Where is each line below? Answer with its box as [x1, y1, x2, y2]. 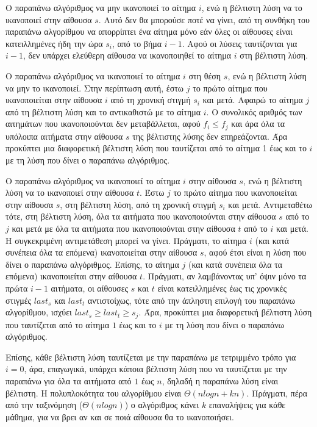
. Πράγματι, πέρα [246, 386, 308, 399]
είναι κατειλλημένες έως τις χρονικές [157, 281, 287, 294]
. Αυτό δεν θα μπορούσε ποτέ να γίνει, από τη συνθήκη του [98, 13, 310, 26]
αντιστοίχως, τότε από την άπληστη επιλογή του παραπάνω [87, 293, 296, 306]
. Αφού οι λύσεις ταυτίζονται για [182, 37, 297, 49]
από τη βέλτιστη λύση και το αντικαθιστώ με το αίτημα [5, 105, 201, 118]
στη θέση [188, 69, 221, 82]
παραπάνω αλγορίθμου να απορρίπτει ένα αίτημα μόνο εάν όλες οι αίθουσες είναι [5, 25, 293, 38]
